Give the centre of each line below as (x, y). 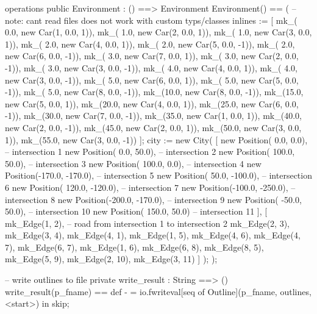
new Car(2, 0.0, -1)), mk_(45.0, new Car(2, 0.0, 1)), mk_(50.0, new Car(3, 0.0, (153, 127)
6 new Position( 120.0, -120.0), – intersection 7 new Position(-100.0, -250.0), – (150, 187)
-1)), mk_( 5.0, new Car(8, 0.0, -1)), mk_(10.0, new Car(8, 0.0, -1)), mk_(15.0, (154, 92)
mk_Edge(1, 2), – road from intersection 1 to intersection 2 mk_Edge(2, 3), (147, 223)
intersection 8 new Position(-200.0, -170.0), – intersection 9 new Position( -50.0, (153, 199)
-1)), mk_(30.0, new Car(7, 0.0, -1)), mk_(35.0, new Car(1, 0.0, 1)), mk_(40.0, (153, 116)
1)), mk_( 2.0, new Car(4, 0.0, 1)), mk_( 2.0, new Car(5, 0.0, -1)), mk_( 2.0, (150, 44)
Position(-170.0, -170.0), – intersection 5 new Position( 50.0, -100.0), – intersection (158, 175)
